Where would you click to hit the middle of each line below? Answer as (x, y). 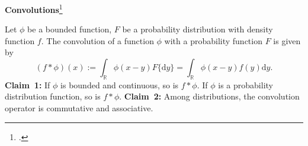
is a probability (246, 84)
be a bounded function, (70, 29)
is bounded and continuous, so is (120, 84)
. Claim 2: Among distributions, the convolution (209, 96)
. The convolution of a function (97, 40)
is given (287, 40)
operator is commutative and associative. (79, 108)
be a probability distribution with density (198, 29)
